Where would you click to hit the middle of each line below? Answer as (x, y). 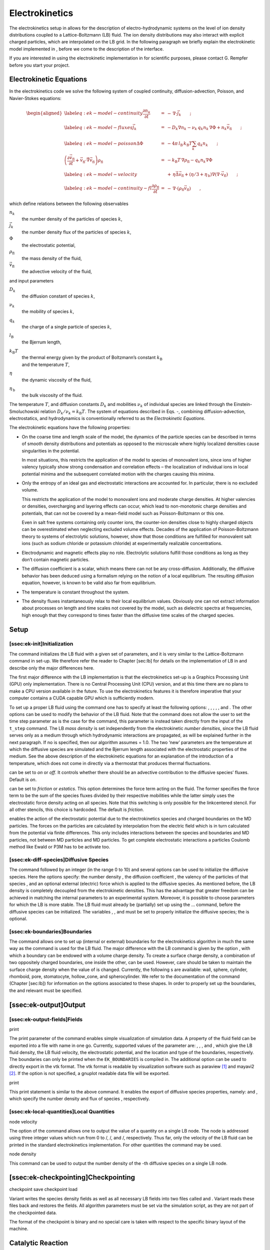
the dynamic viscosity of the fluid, (57, 379)
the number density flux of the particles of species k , (76, 232)
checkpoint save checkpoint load (43, 1189)
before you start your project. (39, 65)
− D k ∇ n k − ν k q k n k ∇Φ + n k (197, 128)
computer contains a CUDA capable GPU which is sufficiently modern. (82, 698)
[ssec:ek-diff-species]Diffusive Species (59, 859)
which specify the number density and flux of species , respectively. (79, 1099)
